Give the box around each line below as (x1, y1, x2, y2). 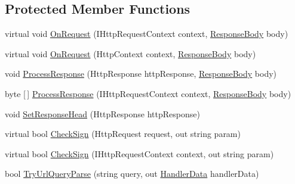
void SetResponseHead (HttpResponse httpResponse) (5, 107, 200, 120)
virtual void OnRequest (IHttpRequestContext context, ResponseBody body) (5, 27, 288, 40)
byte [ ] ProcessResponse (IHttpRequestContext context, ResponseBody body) (5, 87, 291, 99)
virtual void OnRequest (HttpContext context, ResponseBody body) (5, 47, 256, 60)
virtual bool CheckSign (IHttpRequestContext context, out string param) (5, 147, 274, 160)
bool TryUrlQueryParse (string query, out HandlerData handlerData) (5, 167, 259, 180)
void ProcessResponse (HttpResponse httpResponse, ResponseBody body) (5, 67, 277, 80)
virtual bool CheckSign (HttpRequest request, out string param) (5, 127, 241, 140)
